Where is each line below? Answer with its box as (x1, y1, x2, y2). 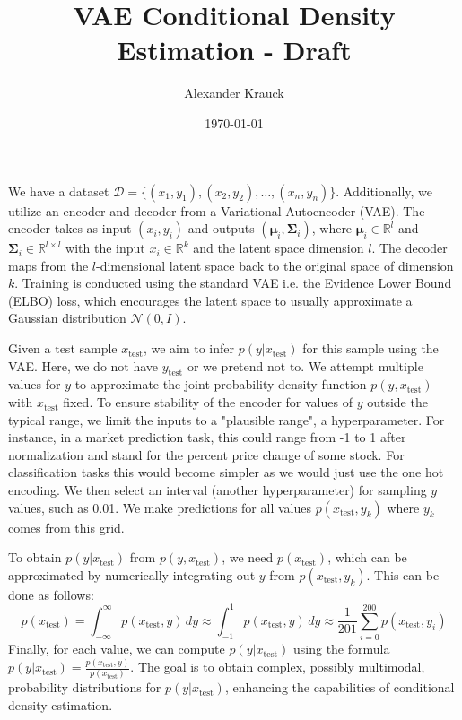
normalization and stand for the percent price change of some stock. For (8, 445, 405, 464)
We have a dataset (8, 181, 109, 200)
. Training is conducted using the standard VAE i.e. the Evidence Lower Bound (14, 273, 452, 292)
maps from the (8, 256, 89, 274)
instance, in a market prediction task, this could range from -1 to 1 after (8, 428, 406, 447)
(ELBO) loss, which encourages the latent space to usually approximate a (8, 291, 413, 309)
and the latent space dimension (193, 239, 364, 257)
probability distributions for (8, 678, 161, 697)
